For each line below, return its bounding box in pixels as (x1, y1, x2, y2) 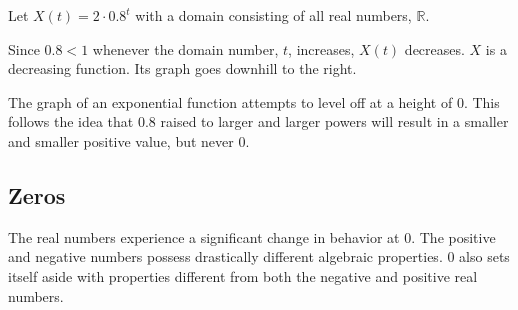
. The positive (411, 226, 496, 247)
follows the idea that (8, 111, 134, 132)
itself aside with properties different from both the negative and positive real (8, 265, 478, 286)
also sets (459, 246, 510, 267)
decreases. (404, 38, 465, 59)
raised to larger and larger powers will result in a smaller (160, 111, 509, 132)
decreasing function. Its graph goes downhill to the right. (8, 58, 357, 79)
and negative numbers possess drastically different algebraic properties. (8, 246, 443, 267)
